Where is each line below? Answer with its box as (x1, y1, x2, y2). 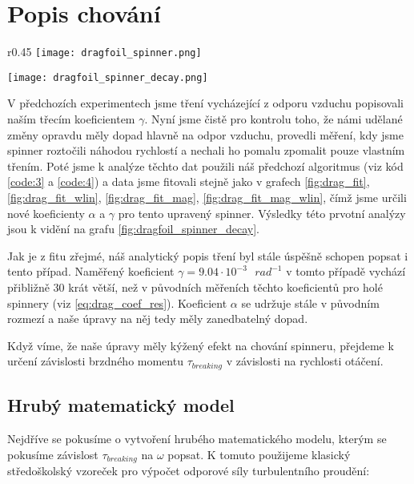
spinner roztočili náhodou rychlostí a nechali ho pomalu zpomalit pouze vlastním (7, 142, 405, 159)
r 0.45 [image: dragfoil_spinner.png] (7, 43, 202, 60)
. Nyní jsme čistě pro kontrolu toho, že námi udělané (144, 111, 403, 127)
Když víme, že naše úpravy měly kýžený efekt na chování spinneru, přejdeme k (7, 337, 394, 353)
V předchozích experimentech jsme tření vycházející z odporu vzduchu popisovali (7, 95, 404, 111)
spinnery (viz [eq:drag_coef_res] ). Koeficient (7, 294, 227, 311)
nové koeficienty (7, 204, 85, 221)
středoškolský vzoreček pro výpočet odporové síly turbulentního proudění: (7, 462, 370, 479)
